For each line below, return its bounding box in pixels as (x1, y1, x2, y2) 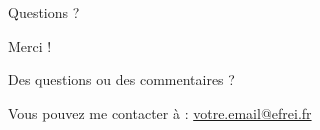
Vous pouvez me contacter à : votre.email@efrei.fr (8, 102, 312, 123)
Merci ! (8, 35, 52, 56)
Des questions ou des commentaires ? (8, 69, 235, 90)
